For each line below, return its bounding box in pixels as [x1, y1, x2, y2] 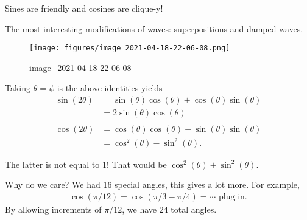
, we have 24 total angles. [122, 202, 217, 215]
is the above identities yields [57, 81, 163, 94]
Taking [5, 81, 31, 94]
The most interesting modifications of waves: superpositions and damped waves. [5, 22, 303, 35]
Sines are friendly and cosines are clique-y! [5, 2, 163, 14]
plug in [219, 192, 245, 201]
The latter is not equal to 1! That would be [5, 157, 167, 170]
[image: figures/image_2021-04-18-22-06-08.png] [29, 44, 230, 53]
